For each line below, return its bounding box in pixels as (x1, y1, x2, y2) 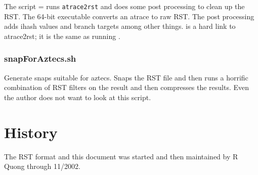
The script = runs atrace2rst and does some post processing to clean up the (4, 1, 245, 11)
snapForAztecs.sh (4, 52, 76, 65)
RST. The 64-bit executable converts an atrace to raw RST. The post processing (4, 11, 254, 21)
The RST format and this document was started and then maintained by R (4, 151, 238, 161)
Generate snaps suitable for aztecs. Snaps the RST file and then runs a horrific (4, 72, 248, 82)
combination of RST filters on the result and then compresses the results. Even (4, 82, 249, 93)
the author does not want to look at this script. (4, 92, 151, 102)
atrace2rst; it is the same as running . (4, 30, 120, 41)
